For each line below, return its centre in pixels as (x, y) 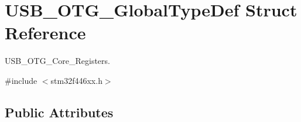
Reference (45, 33)
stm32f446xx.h (76, 80)
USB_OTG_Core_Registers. (57, 61)
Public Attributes (59, 112)
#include (21, 80)
